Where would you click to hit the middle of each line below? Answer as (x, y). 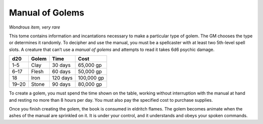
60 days (61, 72)
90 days (61, 84)
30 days (61, 65)
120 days (62, 78)
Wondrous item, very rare (35, 27)
